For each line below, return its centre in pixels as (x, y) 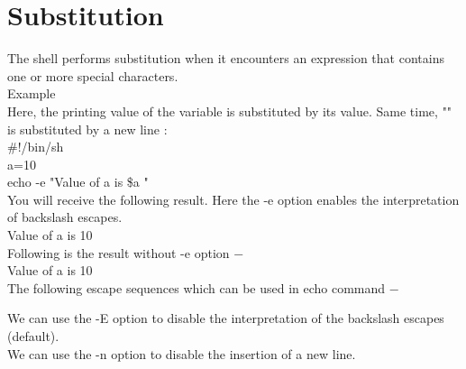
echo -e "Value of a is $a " (78, 182)
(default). (33, 336)
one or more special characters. (93, 75)
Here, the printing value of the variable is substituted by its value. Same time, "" (230, 111)
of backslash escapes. (65, 217)
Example (32, 93)
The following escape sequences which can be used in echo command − (203, 287)
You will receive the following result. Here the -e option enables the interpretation (233, 199)
